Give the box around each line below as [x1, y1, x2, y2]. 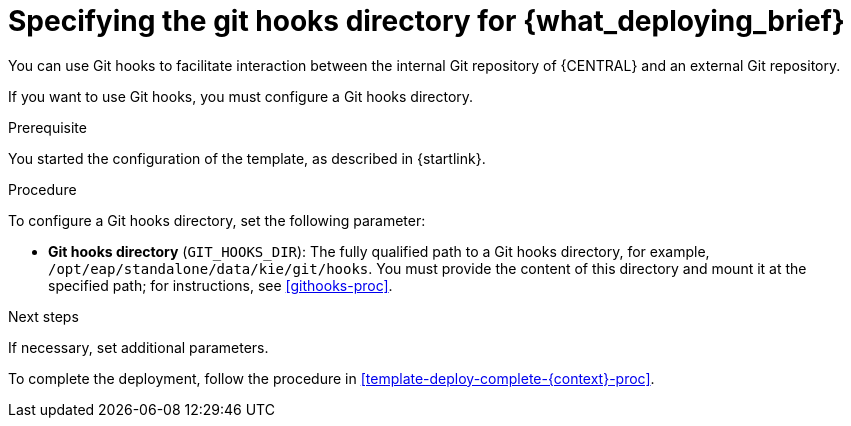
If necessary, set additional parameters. [8, 338, 269, 356]
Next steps [8, 307, 79, 325]
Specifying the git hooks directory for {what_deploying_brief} [8, 4, 845, 38]
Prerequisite [8, 118, 87, 136]
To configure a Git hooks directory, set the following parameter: [8, 211, 426, 229]
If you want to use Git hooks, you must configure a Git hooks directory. [8, 87, 474, 105]
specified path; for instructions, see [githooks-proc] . [48, 276, 393, 294]
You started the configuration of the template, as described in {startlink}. [8, 149, 486, 167]
